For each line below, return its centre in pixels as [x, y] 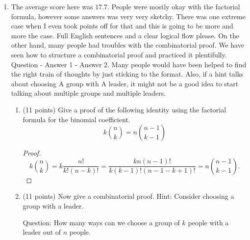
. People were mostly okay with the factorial [174, 6]
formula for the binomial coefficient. [76, 119]
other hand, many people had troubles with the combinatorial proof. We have [127, 45]
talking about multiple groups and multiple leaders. [88, 93]
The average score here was [52, 6]
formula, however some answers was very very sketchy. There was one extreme [128, 16]
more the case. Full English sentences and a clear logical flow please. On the [125, 35]
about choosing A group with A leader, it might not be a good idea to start [125, 83]
